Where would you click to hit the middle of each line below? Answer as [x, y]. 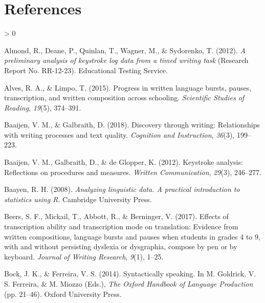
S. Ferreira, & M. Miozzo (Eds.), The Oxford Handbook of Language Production [129, 284]
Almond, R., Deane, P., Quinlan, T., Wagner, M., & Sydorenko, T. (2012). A [125, 50]
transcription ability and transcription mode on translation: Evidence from [121, 226]
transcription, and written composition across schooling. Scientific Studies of [124, 98]
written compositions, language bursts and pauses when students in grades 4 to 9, [132, 236]
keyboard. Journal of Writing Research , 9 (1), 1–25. [84, 256]
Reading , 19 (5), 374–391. [43, 107]
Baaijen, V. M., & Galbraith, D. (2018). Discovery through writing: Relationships [132, 125]
